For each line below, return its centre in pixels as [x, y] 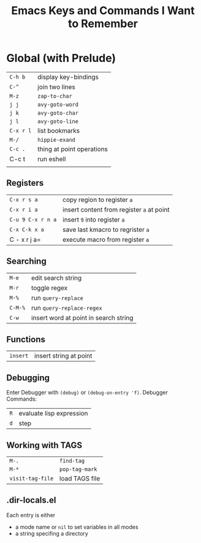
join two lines [56, 87]
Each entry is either [31, 515]
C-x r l [21, 130]
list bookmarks [59, 131]
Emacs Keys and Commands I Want [103, 11]
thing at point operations [73, 149]
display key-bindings [68, 77]
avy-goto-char [58, 113]
